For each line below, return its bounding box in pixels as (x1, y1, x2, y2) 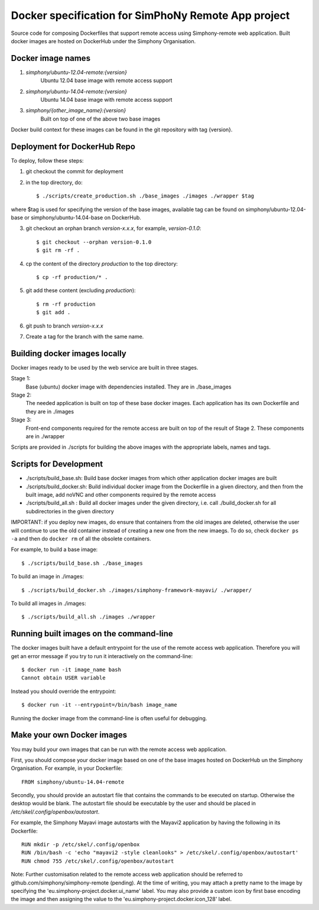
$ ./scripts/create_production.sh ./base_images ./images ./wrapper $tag (36, 193, 255, 199)
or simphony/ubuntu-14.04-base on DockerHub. (24, 214, 142, 221)
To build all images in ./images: (11, 600, 86, 607)
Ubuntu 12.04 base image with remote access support (40, 77, 172, 84)
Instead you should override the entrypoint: (11, 688, 116, 695)
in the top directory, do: (25, 179, 83, 186)
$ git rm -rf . (36, 247, 80, 254)
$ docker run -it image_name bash (21, 666, 121, 673)
